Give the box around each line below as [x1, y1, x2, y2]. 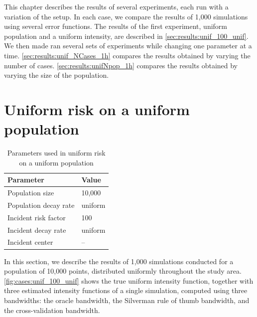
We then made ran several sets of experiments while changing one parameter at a [4, 40, 252, 51]
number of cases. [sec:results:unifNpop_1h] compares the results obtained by [4, 60, 238, 70]
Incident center [7, 237, 53, 247]
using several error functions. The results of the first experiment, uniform [4, 21, 228, 31]
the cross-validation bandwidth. [4, 305, 100, 315]
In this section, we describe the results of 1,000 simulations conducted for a [4, 256, 234, 266]
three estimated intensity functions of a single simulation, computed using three [4, 285, 248, 296]
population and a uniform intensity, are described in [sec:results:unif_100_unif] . [4, 30, 249, 41]
